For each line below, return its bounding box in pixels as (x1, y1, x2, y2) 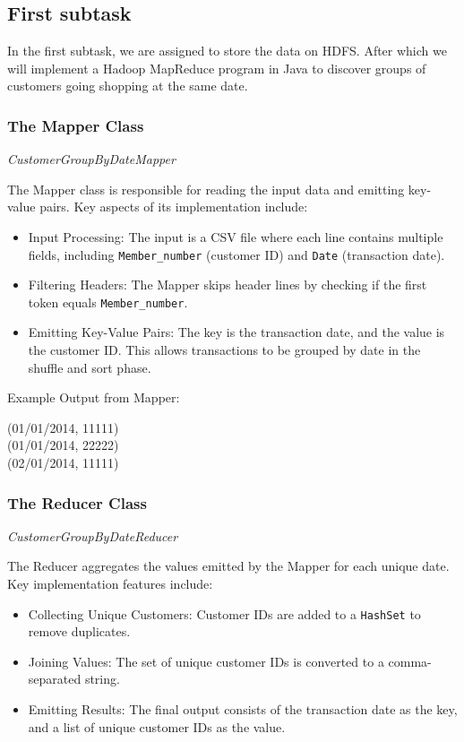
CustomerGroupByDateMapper (7, 150, 176, 168)
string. (84, 669, 120, 688)
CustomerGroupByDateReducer (7, 526, 178, 545)
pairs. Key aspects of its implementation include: (39, 197, 308, 216)
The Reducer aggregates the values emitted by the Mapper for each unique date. (7, 556, 450, 575)
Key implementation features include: (7, 574, 213, 593)
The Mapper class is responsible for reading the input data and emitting (7, 179, 405, 198)
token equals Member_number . (28, 292, 188, 311)
